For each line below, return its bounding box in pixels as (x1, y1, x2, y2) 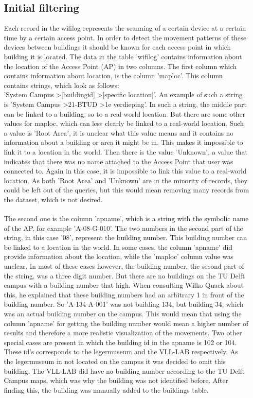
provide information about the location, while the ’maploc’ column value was (4, 251, 234, 261)
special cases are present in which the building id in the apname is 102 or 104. (4, 337, 237, 347)
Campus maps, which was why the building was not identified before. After (4, 375, 228, 385)
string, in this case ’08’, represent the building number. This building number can (4, 232, 247, 242)
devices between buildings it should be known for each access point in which (4, 42, 231, 52)
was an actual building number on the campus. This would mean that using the (4, 309, 242, 319)
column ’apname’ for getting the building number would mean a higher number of (4, 318, 249, 328)
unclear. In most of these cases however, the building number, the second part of (4, 261, 244, 271)
